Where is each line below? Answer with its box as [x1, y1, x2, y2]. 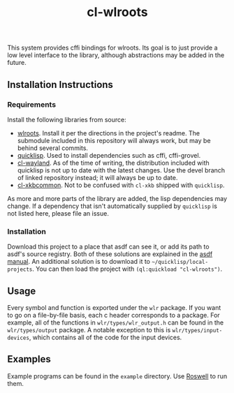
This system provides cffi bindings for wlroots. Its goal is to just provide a [7, 43, 218, 52]
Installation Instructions [7, 78, 114, 91]
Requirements [7, 99, 57, 109]
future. [7, 59, 27, 67]
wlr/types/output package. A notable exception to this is [7, 325, 171, 334]
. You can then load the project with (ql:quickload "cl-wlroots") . [32, 265, 223, 273]
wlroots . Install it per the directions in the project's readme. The [17, 128, 200, 137]
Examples [7, 353, 51, 365]
